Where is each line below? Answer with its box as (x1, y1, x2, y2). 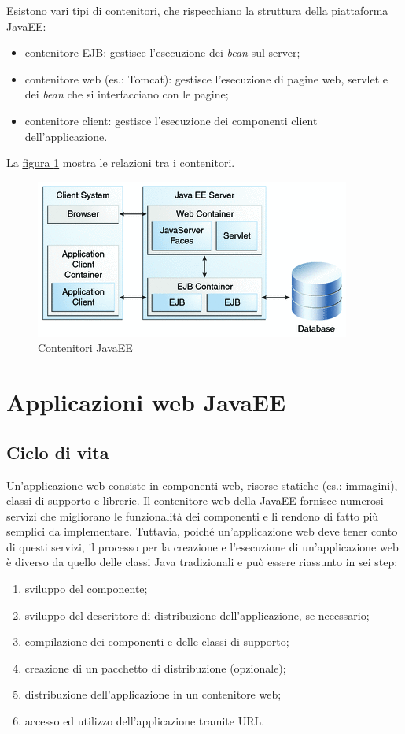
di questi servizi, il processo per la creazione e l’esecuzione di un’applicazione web (6, 538, 399, 554)
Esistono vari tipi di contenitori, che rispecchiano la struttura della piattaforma (6, 2, 388, 18)
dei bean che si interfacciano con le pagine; (24, 86, 229, 102)
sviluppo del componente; (24, 580, 148, 597)
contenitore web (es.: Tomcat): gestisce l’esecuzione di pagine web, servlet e (24, 70, 388, 87)
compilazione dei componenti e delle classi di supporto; (24, 633, 289, 650)
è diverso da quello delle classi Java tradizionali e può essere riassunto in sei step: (6, 554, 398, 570)
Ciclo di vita (6, 439, 109, 464)
